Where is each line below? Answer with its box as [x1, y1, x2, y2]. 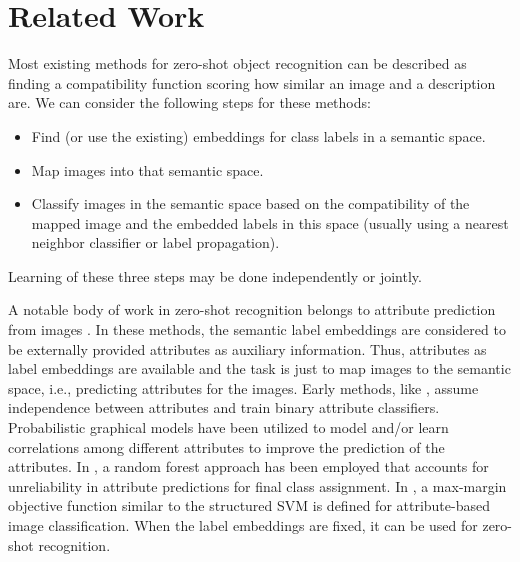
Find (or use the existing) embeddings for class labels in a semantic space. [31, 125, 486, 146]
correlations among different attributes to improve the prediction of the [8, 436, 445, 457]
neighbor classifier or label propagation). [31, 232, 280, 253]
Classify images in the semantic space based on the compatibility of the [31, 193, 470, 214]
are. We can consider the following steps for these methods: [8, 92, 371, 113]
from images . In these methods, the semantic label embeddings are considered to [8, 319, 506, 340]
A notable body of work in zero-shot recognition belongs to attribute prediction [8, 299, 496, 320]
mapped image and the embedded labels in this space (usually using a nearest [31, 212, 509, 233]
